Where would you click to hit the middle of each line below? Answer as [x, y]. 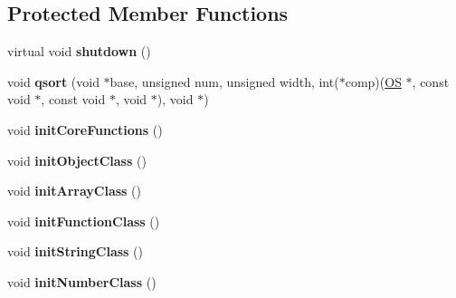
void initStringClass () [75, 251]
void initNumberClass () [82, 281]
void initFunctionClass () [84, 221]
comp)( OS [373, 81]
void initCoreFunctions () [85, 129]
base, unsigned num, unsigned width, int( [224, 81]
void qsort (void [53, 81]
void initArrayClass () [74, 191]
